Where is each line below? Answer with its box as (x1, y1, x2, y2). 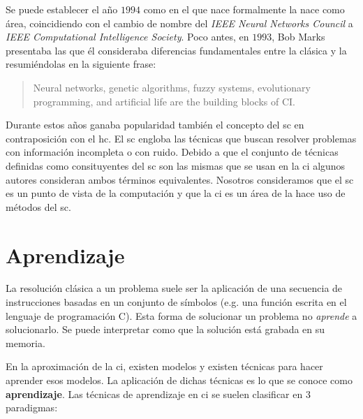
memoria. (6, 335, 45, 350)
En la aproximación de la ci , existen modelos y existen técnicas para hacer (6, 359, 323, 374)
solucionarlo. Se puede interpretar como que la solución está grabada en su (6, 322, 325, 337)
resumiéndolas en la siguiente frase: (6, 57, 156, 71)
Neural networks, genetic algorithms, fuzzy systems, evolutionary (33, 80, 311, 94)
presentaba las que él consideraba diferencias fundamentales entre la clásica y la (6, 43, 347, 57)
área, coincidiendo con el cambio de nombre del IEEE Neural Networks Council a (6, 15, 353, 30)
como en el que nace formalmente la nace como (143, 2, 345, 16)
